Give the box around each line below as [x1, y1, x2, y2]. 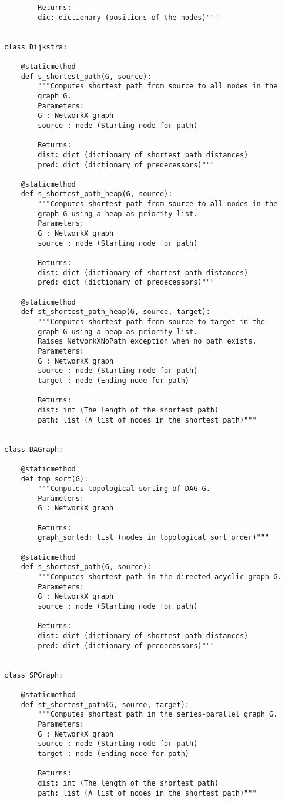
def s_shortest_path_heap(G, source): [21, 190, 173, 199]
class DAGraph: [4, 445, 63, 454]
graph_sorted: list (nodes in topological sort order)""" [38, 533, 270, 542]
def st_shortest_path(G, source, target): [21, 700, 189, 709]
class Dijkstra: [4, 42, 68, 51]
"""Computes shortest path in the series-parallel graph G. [38, 710, 278, 719]
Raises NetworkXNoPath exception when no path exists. [38, 337, 257, 346]
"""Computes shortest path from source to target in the [38, 318, 265, 326]
